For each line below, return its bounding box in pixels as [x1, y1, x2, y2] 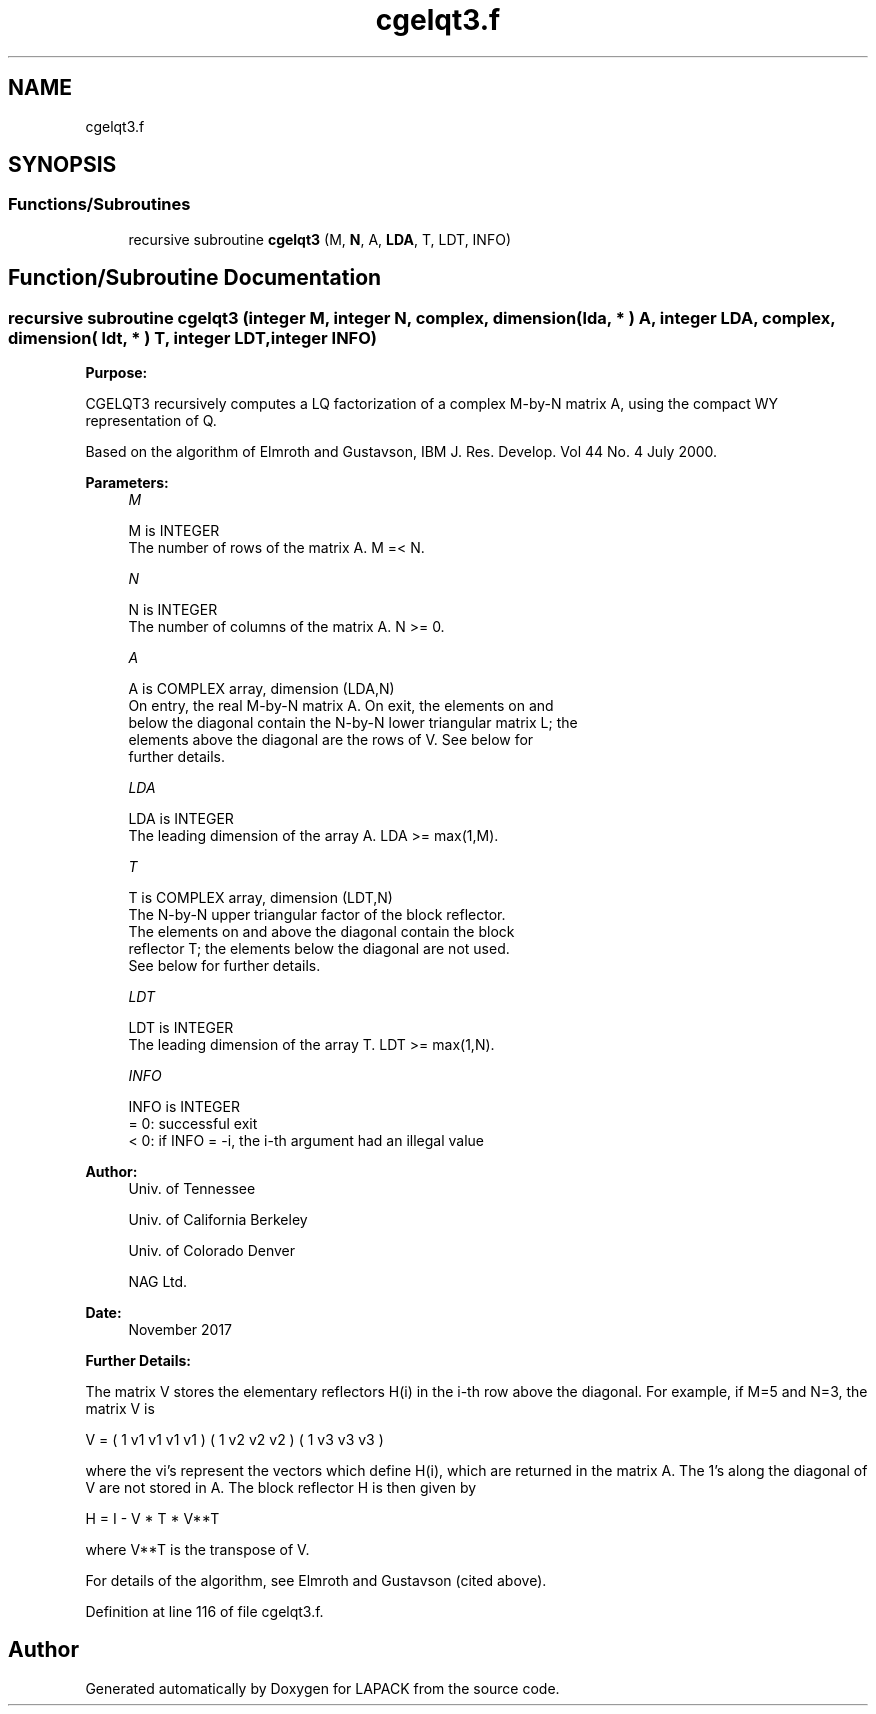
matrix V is [85, 1400, 155, 1418]
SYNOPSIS [8, 152, 117, 178]
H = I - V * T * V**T [85, 1510, 220, 1528]
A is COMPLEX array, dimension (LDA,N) [128, 680, 395, 698]
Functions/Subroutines [8, 194, 191, 215]
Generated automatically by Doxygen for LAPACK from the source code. [85, 1679, 560, 1697]
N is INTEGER [128, 601, 218, 619]
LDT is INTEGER [128, 1019, 234, 1037]
